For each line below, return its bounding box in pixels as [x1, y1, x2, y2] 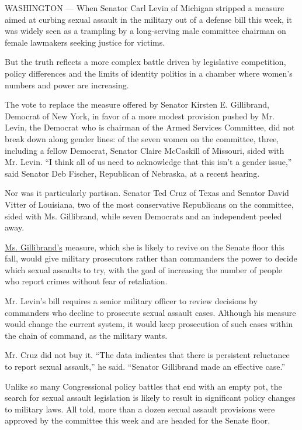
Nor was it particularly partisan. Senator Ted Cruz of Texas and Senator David [5, 187, 289, 199]
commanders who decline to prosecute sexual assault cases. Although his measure [5, 306, 296, 318]
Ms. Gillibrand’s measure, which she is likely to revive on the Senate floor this [5, 240, 284, 253]
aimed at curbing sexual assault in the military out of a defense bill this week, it [5, 13, 293, 25]
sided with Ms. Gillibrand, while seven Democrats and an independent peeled [5, 209, 282, 222]
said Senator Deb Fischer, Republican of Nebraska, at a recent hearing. [5, 167, 260, 179]
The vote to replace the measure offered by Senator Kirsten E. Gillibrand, [5, 98, 269, 111]
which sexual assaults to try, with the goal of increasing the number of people [5, 263, 282, 276]
